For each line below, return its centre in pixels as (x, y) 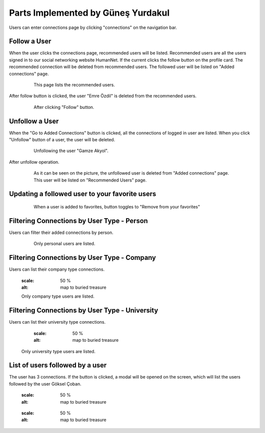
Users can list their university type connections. (57, 322)
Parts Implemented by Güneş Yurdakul (89, 13)
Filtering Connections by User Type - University (84, 311)
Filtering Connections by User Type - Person (79, 221)
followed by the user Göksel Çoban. (45, 384)
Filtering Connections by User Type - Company (83, 258)
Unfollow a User (34, 121)
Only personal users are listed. (65, 244)
